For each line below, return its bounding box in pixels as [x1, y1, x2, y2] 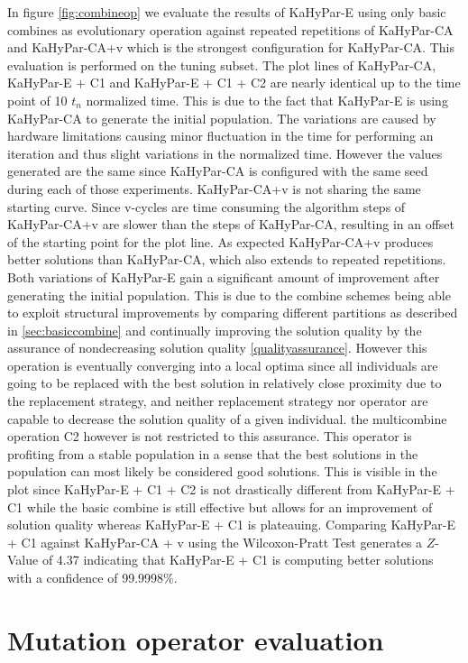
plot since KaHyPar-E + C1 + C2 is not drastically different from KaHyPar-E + [7, 480, 455, 499]
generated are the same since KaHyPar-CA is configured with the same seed [7, 161, 428, 180]
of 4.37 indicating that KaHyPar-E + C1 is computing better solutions [41, 550, 434, 569]
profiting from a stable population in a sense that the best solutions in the [7, 444, 418, 463]
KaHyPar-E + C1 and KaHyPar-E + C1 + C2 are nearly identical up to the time [7, 73, 461, 92]
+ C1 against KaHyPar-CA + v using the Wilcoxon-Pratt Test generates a [7, 532, 423, 551]
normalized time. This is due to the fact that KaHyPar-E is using [86, 90, 448, 109]
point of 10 [7, 90, 68, 109]
